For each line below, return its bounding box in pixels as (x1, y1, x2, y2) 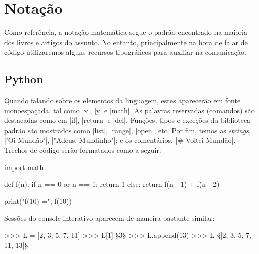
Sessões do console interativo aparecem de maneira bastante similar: (4, 213, 215, 223)
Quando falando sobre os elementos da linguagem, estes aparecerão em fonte (4, 95, 241, 106)
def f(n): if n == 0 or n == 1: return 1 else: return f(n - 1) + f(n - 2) (4, 179, 220, 189)
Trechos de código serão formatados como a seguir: (4, 145, 161, 155)
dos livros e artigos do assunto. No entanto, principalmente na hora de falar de (4, 36, 248, 47)
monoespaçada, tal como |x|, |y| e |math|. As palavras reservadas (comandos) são (4, 105, 255, 115)
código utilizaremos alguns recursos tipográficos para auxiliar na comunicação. (4, 47, 246, 57)
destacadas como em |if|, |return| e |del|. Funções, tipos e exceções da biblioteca (4, 115, 251, 125)
